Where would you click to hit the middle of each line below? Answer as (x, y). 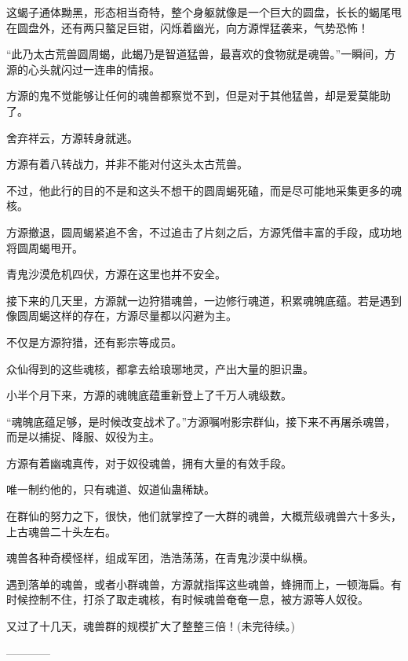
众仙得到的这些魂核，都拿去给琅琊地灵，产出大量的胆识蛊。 (160, 368)
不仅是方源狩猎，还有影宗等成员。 (94, 342)
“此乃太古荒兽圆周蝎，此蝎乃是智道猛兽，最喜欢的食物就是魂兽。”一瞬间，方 (201, 54)
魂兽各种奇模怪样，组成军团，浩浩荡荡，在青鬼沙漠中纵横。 (160, 558)
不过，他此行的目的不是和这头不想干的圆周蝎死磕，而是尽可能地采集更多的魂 (204, 190)
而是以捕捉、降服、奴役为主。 (83, 437)
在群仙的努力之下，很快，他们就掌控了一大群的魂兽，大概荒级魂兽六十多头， (204, 516)
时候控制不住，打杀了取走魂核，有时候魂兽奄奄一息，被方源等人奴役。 (188, 599)
